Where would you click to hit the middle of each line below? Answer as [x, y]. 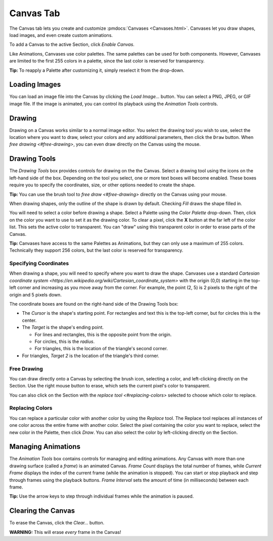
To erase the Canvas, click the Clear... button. [57, 523]
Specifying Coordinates [39, 264]
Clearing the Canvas [42, 511]
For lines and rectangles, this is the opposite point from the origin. [103, 334]
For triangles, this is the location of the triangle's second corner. [101, 349]
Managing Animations [45, 447]
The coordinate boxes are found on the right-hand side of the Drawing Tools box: [94, 304]
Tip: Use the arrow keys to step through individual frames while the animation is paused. [102, 496]
